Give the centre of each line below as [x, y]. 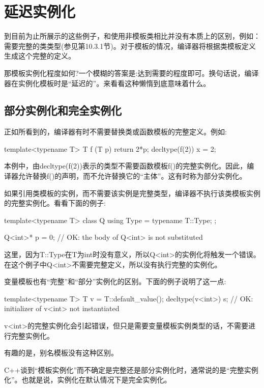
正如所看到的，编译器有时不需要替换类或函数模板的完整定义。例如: [115, 132]
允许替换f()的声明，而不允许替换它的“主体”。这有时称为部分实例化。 [132, 176]
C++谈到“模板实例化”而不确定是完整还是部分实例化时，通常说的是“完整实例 [131, 369]
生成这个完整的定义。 [40, 56]
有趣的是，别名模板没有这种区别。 [61, 353]
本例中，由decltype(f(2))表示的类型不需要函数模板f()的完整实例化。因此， [126, 166]
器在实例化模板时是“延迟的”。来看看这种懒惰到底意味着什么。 [107, 83]
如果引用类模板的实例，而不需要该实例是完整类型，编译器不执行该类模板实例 [132, 193]
